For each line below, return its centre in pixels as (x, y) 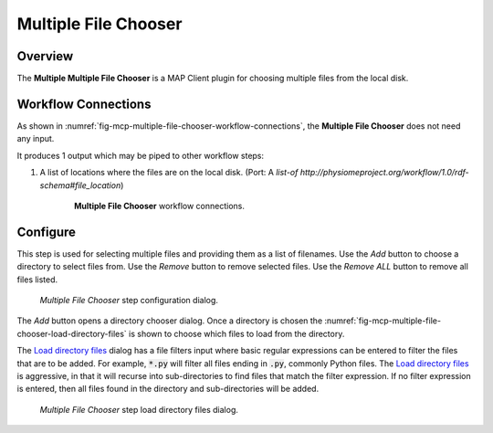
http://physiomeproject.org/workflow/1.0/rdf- (384, 173)
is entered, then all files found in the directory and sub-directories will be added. (168, 389)
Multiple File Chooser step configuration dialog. (129, 300)
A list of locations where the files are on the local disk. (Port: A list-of (169, 173)
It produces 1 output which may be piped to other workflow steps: (141, 155)
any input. (36, 139)
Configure (47, 232)
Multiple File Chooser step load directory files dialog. (139, 409)
